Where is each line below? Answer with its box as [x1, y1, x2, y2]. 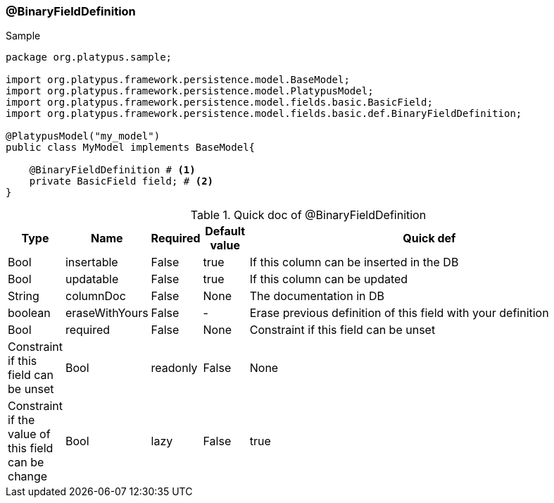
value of [8, 427, 51, 442]
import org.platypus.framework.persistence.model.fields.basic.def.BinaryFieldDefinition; [6, 108, 522, 120]
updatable [65, 272, 119, 287]
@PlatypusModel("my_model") [6, 130, 160, 142]
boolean [8, 306, 51, 321]
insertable [65, 255, 118, 270]
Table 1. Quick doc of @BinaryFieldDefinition [190, 208, 427, 223]
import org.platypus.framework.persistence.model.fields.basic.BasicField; [6, 97, 433, 108]
